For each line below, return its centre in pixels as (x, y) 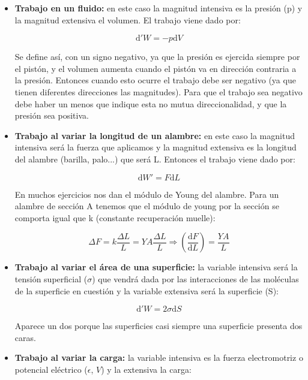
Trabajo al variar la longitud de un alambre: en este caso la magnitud (155, 135)
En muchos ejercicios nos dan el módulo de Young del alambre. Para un (147, 194)
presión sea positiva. (52, 115)
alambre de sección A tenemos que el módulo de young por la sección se (147, 206)
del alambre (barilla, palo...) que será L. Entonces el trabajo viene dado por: (155, 159)
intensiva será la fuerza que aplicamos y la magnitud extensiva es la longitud (156, 147)
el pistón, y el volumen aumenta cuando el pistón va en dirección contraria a (156, 68)
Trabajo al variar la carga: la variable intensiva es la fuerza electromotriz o (159, 358)
